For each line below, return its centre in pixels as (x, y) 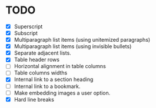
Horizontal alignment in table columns (60, 66)
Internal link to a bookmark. (47, 86)
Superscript (28, 26)
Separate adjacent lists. (42, 53)
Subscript (26, 33)
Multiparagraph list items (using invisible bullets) (73, 46)
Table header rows (37, 60)
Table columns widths (41, 73)
